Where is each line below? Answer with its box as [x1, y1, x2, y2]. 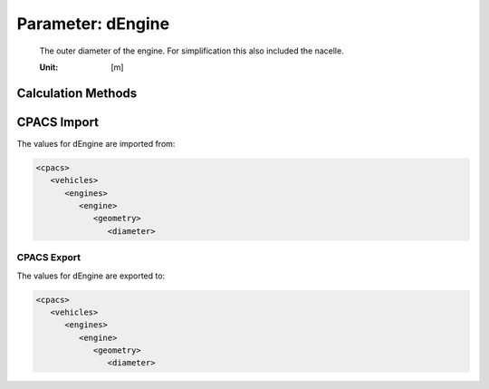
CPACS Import [16, 114, 100, 130]
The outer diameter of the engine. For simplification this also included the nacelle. [39, 45, 344, 56]
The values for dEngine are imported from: [16, 138, 176, 149]
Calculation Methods [16, 85, 138, 101]
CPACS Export [16, 251, 81, 264]
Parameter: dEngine [16, 14, 170, 34]
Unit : [39, 62, 59, 73]
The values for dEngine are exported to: [16, 270, 166, 281]
